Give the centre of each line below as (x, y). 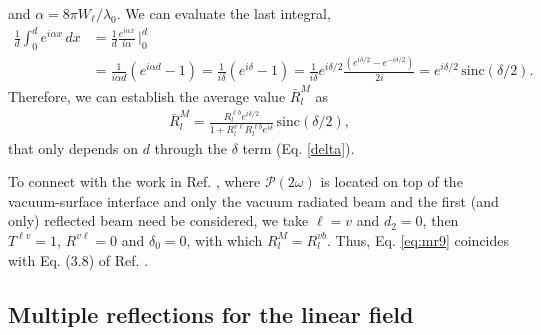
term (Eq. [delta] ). (298, 147)
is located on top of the (391, 181)
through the (190, 147)
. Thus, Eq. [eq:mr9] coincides (418, 239)
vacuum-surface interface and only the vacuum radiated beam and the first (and (253, 200)
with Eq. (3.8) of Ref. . (78, 259)
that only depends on (73, 147)
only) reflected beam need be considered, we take (158, 220)
